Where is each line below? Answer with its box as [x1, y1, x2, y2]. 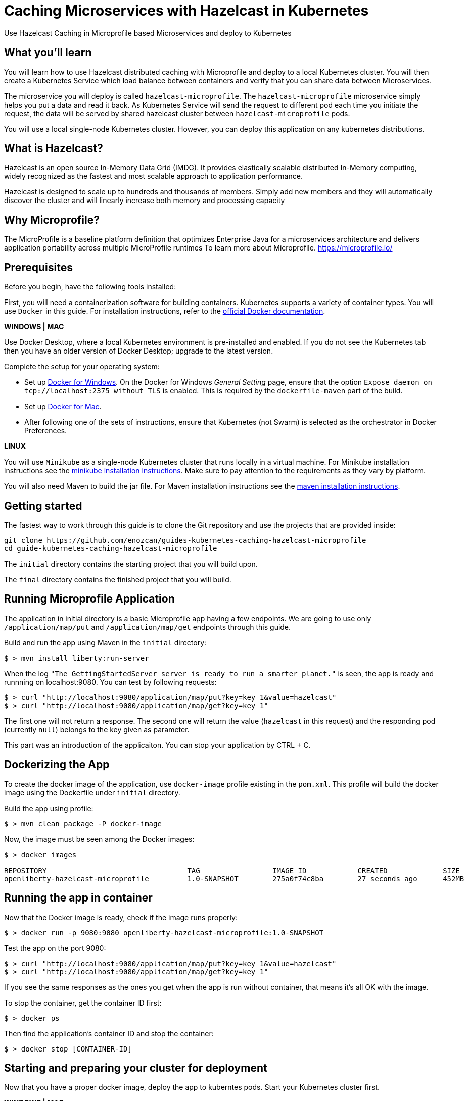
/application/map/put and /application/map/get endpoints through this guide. [4, 622, 291, 631]
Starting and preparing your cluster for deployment [4, 1061, 267, 1074]
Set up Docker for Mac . [24, 402, 102, 411]
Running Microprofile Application [4, 592, 175, 606]
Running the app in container [4, 891, 153, 905]
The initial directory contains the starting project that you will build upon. [4, 559, 258, 568]
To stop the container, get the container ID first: [4, 998, 162, 1007]
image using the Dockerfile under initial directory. [4, 788, 180, 797]
